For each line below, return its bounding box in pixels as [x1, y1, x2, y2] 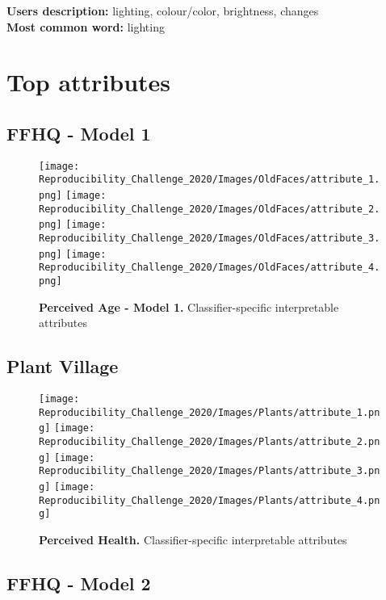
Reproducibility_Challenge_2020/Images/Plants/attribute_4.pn [39, 494, 380, 506]
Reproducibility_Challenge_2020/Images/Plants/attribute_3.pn [39, 465, 380, 477]
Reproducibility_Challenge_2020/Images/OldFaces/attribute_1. [39, 174, 380, 186]
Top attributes [6, 65, 171, 99]
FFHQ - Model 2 [6, 570, 151, 595]
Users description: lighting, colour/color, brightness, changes [6, 2, 319, 19]
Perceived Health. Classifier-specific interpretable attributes [39, 531, 347, 548]
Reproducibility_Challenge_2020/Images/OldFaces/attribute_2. [39, 203, 380, 215]
